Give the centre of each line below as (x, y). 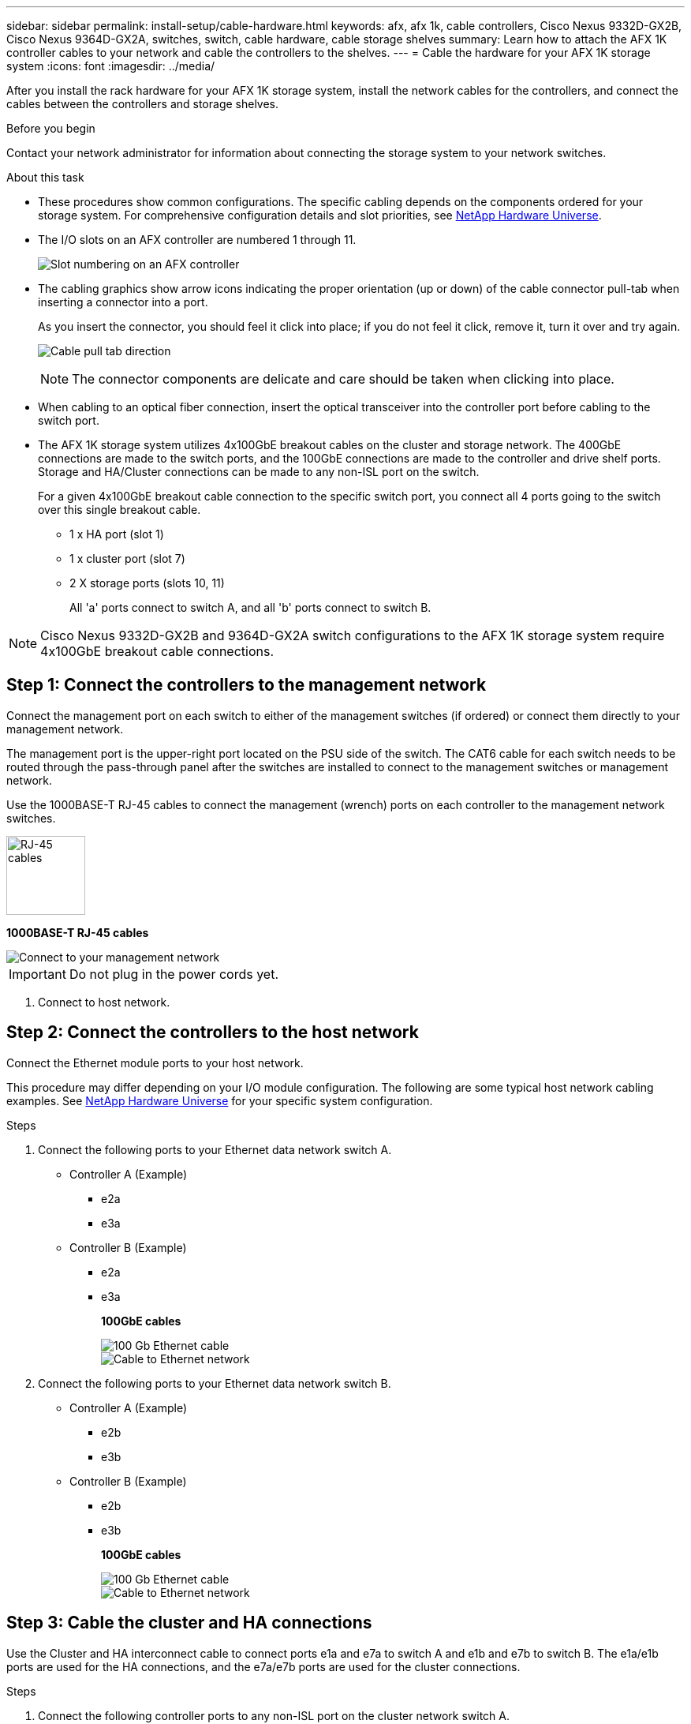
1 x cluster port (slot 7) (127, 558)
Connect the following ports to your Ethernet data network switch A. (215, 1149)
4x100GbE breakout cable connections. (157, 651)
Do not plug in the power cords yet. (174, 974)
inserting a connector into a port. (123, 302)
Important (37, 974)
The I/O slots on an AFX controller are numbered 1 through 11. (197, 240)
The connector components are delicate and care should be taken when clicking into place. (343, 379)
